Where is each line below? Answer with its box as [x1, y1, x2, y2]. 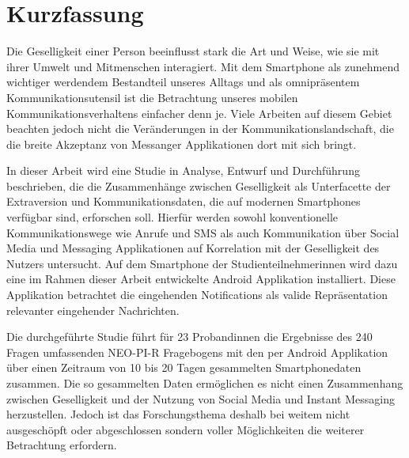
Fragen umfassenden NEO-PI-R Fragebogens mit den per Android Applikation [6, 343, 388, 360]
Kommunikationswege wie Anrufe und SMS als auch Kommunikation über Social [6, 224, 400, 240]
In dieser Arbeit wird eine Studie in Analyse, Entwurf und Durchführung [6, 162, 360, 179]
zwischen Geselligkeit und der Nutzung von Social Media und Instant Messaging [6, 390, 395, 407]
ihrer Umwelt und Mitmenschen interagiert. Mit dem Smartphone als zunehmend [6, 58, 400, 74]
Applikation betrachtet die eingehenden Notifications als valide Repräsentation [6, 286, 388, 303]
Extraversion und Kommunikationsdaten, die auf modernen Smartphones [6, 193, 361, 210]
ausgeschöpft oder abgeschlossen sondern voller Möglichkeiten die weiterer [6, 421, 365, 437]
